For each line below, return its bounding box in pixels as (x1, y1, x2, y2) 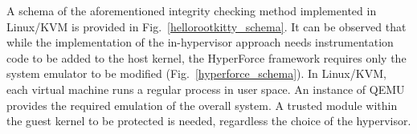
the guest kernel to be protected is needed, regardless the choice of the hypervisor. (6, 112, 411, 129)
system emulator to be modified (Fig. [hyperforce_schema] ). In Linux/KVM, (6, 65, 386, 82)
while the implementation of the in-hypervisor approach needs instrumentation (6, 34, 394, 51)
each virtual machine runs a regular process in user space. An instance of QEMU (6, 80, 405, 97)
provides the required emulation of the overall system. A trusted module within (6, 96, 398, 113)
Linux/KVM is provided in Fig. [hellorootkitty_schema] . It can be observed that (6, 18, 407, 35)
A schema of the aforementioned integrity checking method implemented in (6, 2, 377, 18)
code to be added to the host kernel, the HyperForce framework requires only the (6, 49, 407, 66)
